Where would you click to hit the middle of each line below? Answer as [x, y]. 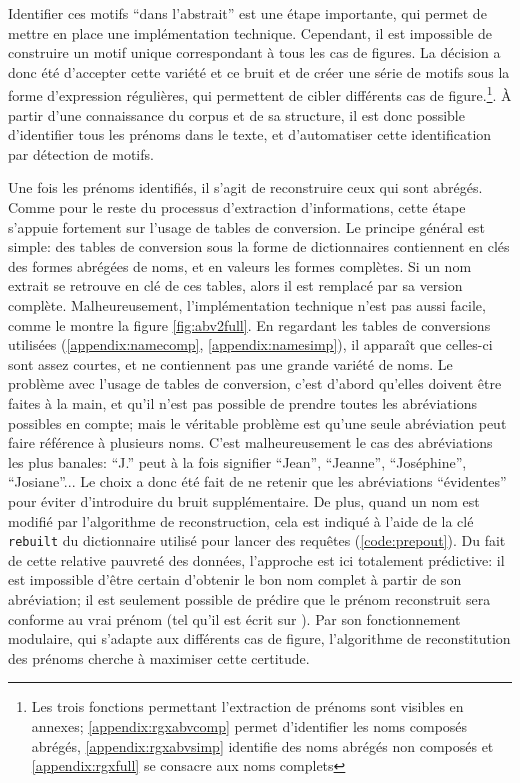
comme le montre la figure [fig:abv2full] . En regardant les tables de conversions [249, 324]
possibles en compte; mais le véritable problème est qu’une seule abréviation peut [257, 422]
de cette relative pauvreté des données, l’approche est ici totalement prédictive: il [256, 559]
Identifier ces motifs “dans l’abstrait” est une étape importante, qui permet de [247, 13]
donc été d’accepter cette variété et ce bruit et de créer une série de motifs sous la [259, 71]
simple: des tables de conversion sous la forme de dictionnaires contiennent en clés [259, 246]
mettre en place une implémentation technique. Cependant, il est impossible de [250, 32]
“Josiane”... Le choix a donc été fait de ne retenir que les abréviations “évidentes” [257, 481]
